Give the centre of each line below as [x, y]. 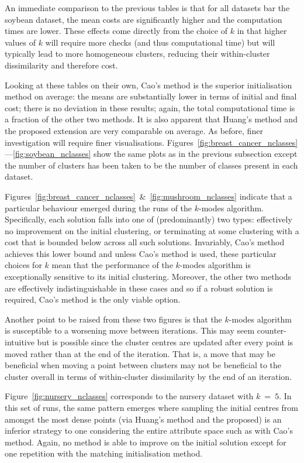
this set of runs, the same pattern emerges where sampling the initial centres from [151, 407]
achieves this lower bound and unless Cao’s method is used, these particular [141, 253]
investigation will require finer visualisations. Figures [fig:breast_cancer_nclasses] [151, 142]
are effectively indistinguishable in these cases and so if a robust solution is [139, 288]
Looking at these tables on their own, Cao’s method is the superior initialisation [148, 85]
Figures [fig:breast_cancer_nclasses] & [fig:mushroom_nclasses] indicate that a [148, 196]
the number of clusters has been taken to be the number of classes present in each [151, 165]
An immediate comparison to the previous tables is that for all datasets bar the [147, 8]
